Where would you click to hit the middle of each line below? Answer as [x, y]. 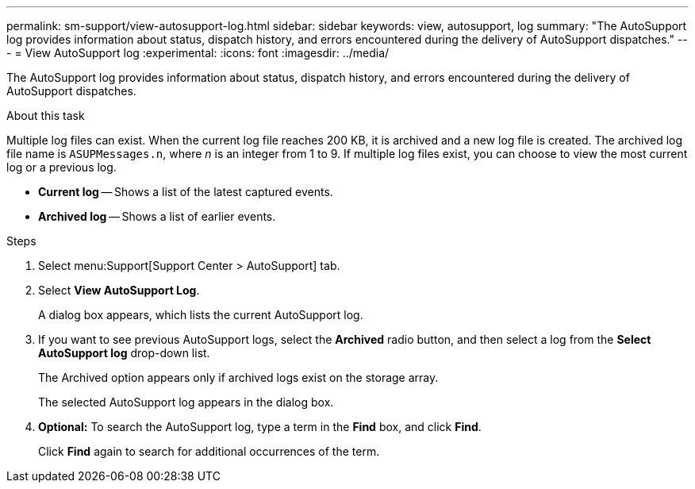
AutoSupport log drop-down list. [124, 353]
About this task [46, 116]
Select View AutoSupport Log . [119, 290]
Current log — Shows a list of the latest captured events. [186, 192]
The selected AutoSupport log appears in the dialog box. [186, 402]
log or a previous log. [61, 167]
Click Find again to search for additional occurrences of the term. [209, 451]
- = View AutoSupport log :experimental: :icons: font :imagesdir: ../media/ [198, 53]
